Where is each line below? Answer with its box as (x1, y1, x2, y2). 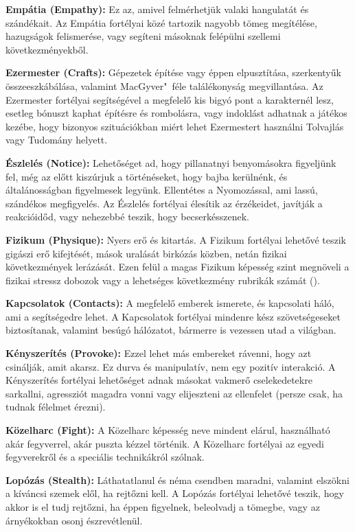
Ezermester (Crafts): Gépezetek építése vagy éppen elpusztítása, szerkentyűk (5, 65, 341, 80)
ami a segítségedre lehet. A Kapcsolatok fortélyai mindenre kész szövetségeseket (5, 309, 341, 323)
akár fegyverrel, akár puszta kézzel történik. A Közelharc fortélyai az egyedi (5, 436, 324, 450)
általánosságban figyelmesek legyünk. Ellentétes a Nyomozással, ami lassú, (5, 183, 318, 197)
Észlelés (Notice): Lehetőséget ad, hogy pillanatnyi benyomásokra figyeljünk (5, 155, 336, 170)
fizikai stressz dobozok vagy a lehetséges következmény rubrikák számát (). (5, 273, 320, 287)
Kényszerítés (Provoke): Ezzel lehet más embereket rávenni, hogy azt (5, 346, 312, 360)
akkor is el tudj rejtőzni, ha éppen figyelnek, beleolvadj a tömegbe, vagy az (5, 500, 320, 513)
